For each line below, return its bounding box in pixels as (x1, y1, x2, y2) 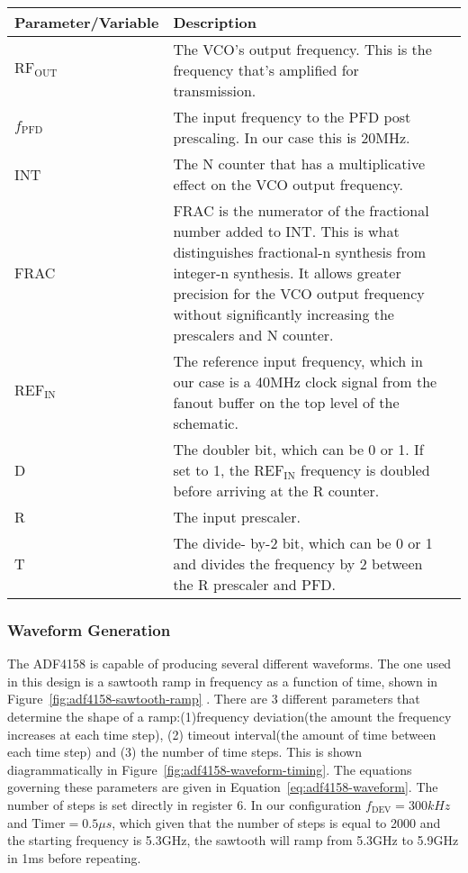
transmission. (173, 80, 256, 101)
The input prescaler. (173, 506, 301, 527)
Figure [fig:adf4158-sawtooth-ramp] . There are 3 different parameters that (7, 689, 420, 708)
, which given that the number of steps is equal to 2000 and (112, 813, 441, 832)
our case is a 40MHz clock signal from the (173, 371, 437, 392)
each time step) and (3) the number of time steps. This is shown (7, 742, 363, 761)
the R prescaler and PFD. (173, 574, 336, 595)
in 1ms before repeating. (7, 848, 141, 867)
